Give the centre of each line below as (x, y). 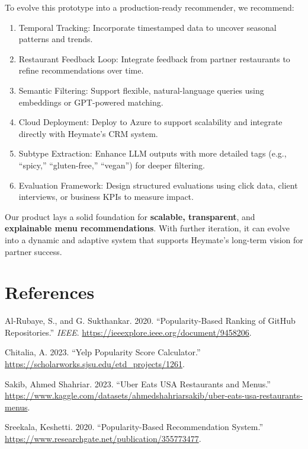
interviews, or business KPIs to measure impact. (106, 197)
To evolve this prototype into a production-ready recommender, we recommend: (150, 7)
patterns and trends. (56, 39)
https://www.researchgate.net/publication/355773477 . (103, 438)
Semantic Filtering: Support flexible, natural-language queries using (141, 90)
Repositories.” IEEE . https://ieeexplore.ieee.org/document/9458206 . (128, 332)
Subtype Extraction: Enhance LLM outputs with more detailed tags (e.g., (153, 153)
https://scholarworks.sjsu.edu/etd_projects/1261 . (95, 364)
